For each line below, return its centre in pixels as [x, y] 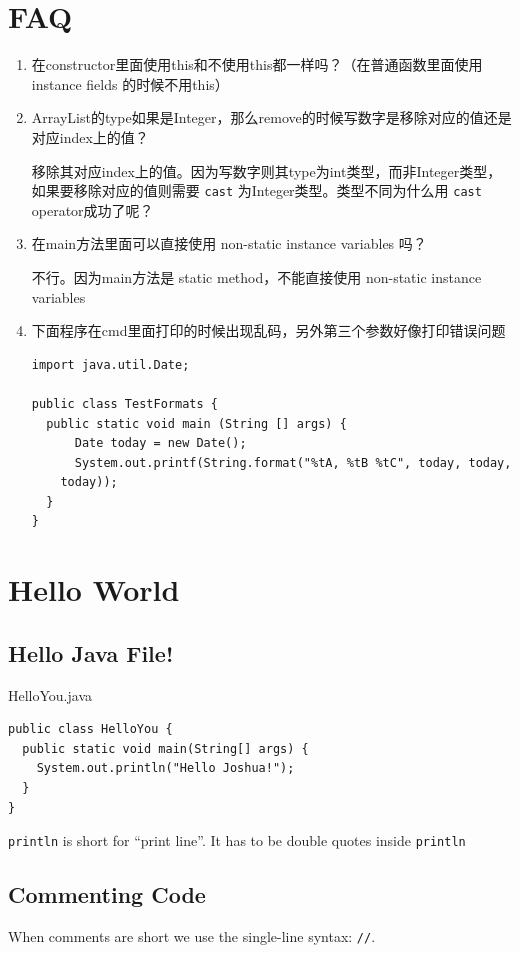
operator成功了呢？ [92, 209]
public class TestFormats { [124, 403]
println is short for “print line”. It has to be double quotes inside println [237, 840]
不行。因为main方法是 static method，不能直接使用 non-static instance [256, 276]
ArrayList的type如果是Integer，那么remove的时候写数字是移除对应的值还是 [271, 117]
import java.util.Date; [110, 364]
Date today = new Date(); [160, 443]
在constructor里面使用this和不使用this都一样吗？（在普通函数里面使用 [257, 64]
